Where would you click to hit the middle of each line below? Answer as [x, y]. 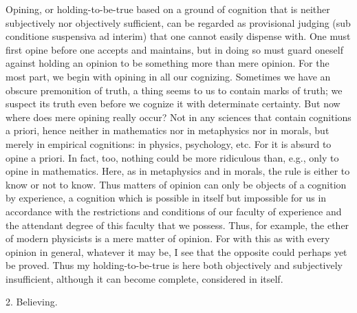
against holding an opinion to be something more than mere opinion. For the [167, 63]
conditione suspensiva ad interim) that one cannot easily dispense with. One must [178, 36]
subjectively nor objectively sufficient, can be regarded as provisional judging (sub [178, 22]
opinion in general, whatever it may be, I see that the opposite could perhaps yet [176, 251]
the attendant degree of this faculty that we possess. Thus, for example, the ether [177, 225]
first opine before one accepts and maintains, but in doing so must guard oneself [174, 49]
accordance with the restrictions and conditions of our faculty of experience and [174, 211]
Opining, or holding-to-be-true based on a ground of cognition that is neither [168, 9]
